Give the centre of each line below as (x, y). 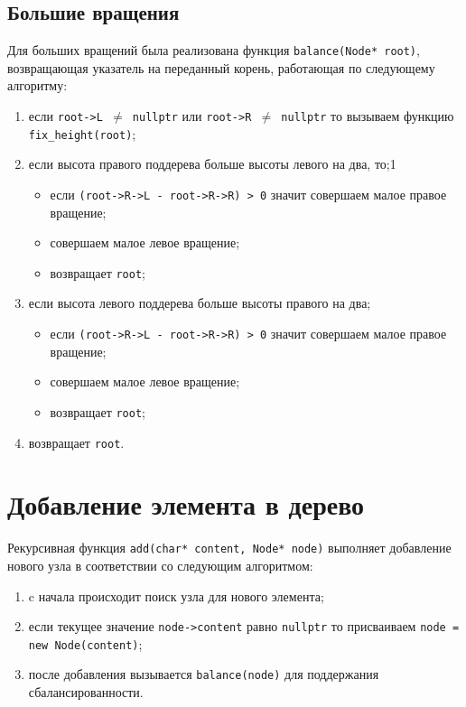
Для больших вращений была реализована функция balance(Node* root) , (214, 50)
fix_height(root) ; (82, 133)
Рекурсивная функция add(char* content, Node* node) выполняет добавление (229, 548)
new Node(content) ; (85, 643)
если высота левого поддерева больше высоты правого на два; (200, 303)
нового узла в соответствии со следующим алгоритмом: (160, 565)
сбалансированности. (86, 692)
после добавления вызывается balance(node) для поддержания (204, 674)
